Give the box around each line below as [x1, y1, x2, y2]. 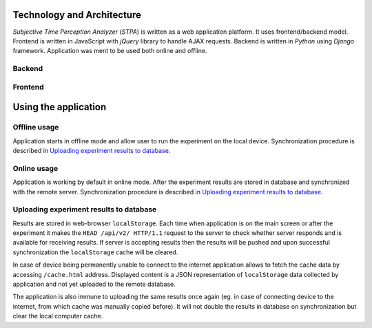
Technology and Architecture [12, 9, 141, 21]
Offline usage [12, 123, 59, 132]
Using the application [12, 101, 107, 113]
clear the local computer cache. [12, 312, 103, 320]
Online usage [12, 163, 59, 173]
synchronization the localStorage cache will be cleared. [12, 248, 178, 256]
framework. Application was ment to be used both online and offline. [12, 47, 207, 55]
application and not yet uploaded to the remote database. [12, 280, 176, 288]
